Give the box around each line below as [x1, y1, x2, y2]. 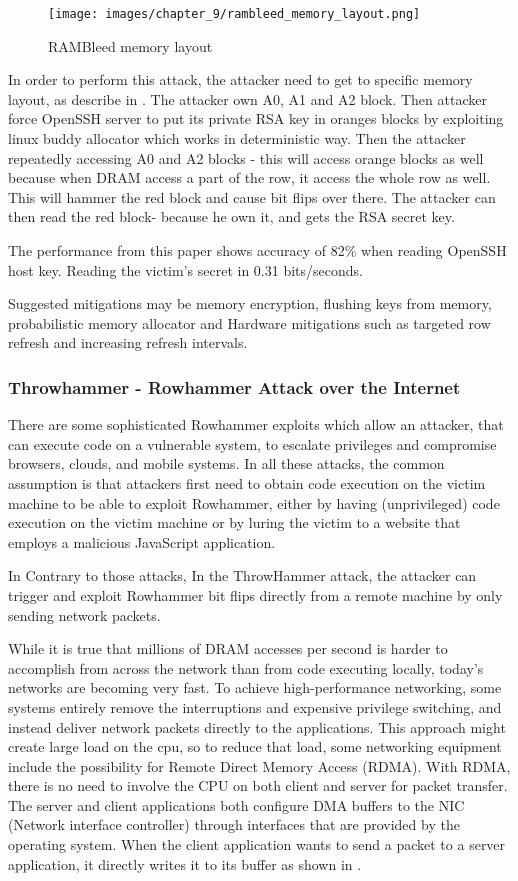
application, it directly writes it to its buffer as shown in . [8, 853, 362, 874]
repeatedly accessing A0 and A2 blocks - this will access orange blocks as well [8, 147, 484, 168]
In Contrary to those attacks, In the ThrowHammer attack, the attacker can [8, 565, 477, 586]
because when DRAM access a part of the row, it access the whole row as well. [8, 167, 491, 188]
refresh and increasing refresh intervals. [8, 332, 248, 353]
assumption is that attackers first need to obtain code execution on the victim [8, 472, 486, 493]
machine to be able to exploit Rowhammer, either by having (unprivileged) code [8, 492, 500, 513]
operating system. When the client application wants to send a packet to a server [8, 834, 506, 855]
